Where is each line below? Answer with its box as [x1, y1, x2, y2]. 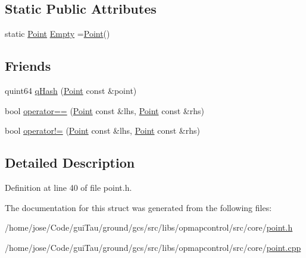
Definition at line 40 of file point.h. [5, 181, 132, 193]
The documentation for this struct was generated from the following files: [5, 201, 272, 213]
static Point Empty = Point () [5, 27, 110, 40]
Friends [5, 56, 51, 75]
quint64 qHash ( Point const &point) [5, 84, 137, 96]
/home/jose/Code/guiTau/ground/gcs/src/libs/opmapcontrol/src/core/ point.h [5, 221, 293, 234]
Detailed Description [5, 153, 135, 172]
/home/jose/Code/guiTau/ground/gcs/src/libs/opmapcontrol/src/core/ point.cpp [5, 241, 301, 253]
